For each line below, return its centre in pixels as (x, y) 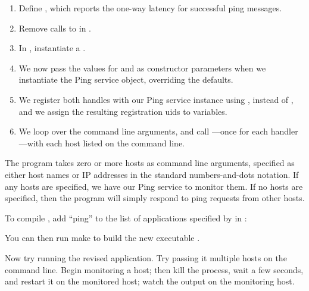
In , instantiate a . (52, 48)
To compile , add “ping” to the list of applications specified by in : (126, 218)
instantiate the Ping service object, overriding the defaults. (126, 79)
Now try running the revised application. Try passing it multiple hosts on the (146, 257)
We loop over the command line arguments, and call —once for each (143, 131)
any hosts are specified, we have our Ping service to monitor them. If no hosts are (154, 186)
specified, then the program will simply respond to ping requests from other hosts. (155, 198)
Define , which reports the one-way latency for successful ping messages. (150, 8)
